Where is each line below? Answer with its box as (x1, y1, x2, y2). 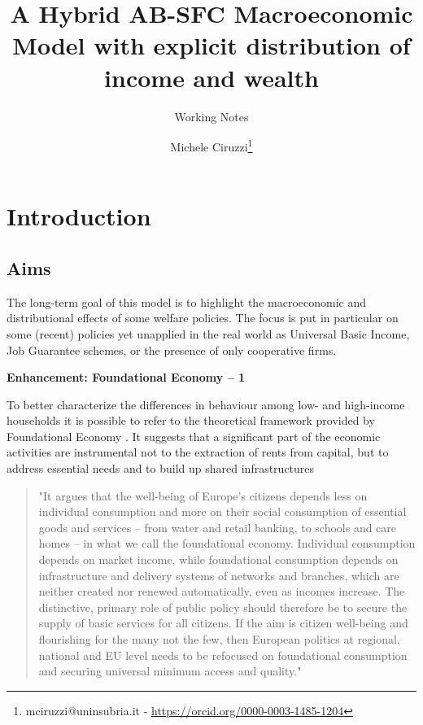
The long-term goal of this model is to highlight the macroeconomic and (7, 293, 366, 310)
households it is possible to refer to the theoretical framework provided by (7, 412, 375, 429)
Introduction (7, 199, 151, 233)
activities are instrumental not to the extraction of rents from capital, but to (7, 443, 389, 461)
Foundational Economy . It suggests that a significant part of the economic (7, 427, 381, 444)
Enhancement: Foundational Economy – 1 (7, 369, 246, 386)
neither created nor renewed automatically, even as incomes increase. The (38, 583, 405, 600)
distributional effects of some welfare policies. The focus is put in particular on (7, 309, 399, 326)
